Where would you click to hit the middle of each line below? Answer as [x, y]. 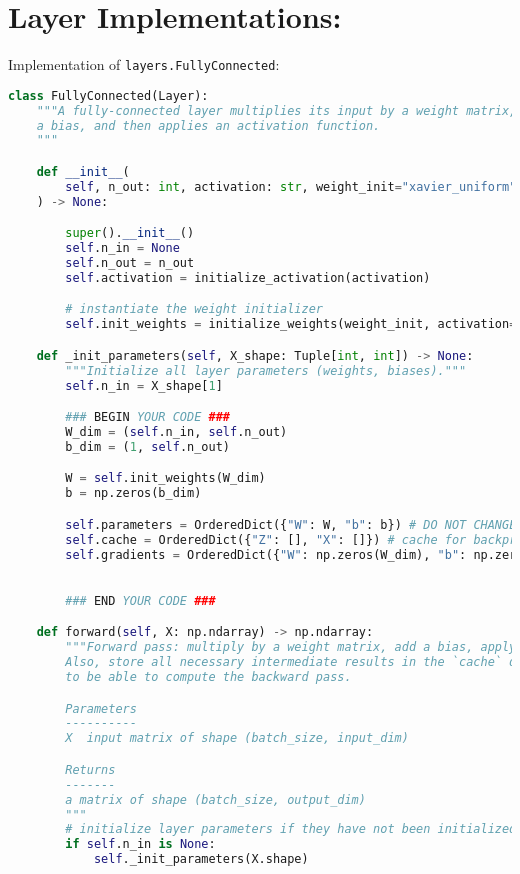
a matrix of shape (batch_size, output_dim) [215, 799]
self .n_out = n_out [130, 262]
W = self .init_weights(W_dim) [165, 478]
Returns [90, 769]
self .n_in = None [122, 248]
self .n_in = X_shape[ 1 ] [144, 385]
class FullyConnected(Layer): [108, 95]
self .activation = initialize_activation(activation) [248, 277]
